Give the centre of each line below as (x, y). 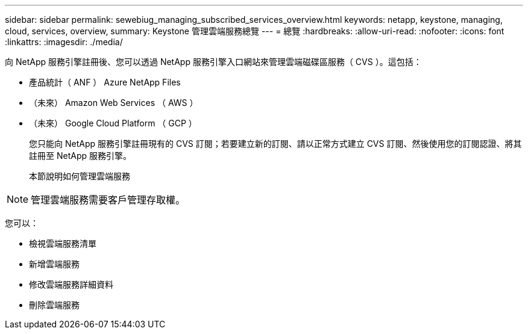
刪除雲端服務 (54, 305)
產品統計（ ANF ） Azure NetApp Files (105, 82)
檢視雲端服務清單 (63, 243)
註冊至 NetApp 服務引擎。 (80, 156)
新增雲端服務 (54, 264)
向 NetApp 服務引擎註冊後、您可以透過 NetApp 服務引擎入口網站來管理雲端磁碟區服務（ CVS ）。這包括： (213, 62)
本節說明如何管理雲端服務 (80, 176)
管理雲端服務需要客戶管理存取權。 (108, 200)
